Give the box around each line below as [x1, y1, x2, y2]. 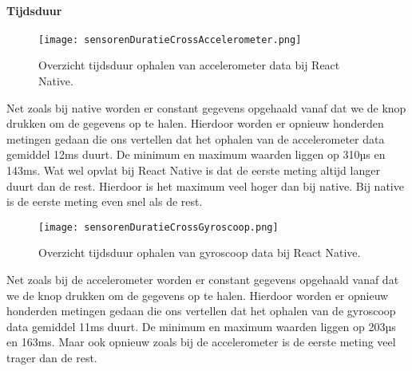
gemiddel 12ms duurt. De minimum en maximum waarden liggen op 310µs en [6, 146, 386, 163]
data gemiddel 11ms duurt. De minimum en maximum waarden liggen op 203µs [6, 318, 396, 334]
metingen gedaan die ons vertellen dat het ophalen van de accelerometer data [6, 130, 385, 147]
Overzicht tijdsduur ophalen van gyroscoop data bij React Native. [38, 244, 361, 261]
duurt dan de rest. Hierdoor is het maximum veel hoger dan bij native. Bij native [6, 177, 404, 194]
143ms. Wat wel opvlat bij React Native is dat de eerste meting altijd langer [6, 162, 380, 179]
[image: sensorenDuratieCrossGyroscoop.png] [38, 221, 279, 233]
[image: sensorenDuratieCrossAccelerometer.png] [38, 34, 302, 45]
